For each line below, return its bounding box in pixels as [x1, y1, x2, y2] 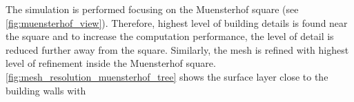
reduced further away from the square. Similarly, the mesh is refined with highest [6, 42, 349, 57]
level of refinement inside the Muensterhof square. [6, 56, 216, 70]
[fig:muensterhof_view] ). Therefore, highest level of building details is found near [6, 15, 348, 30]
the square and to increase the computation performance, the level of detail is [6, 29, 334, 43]
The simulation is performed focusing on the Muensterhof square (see [6, 2, 299, 16]
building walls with [6, 83, 86, 97]
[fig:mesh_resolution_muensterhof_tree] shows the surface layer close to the [6, 69, 328, 83]
